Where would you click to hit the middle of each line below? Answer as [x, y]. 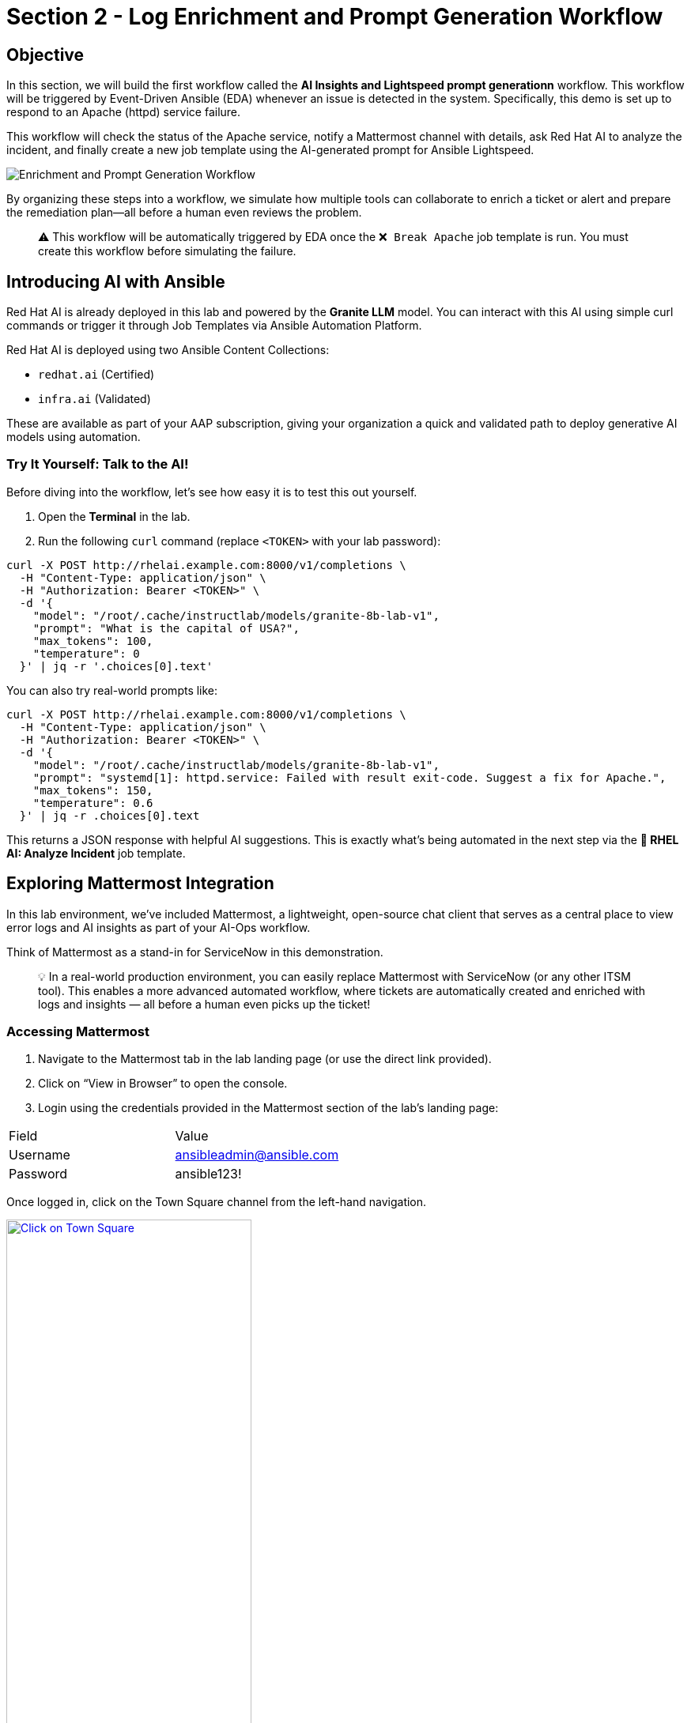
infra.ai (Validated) [94, 399]
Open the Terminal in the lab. [114, 516]
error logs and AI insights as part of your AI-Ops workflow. [159, 927]
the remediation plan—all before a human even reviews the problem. [184, 213]
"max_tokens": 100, [93, 641]
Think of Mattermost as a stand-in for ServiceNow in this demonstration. [195, 952]
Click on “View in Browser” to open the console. [163, 1084]
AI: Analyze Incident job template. [96, 853]
